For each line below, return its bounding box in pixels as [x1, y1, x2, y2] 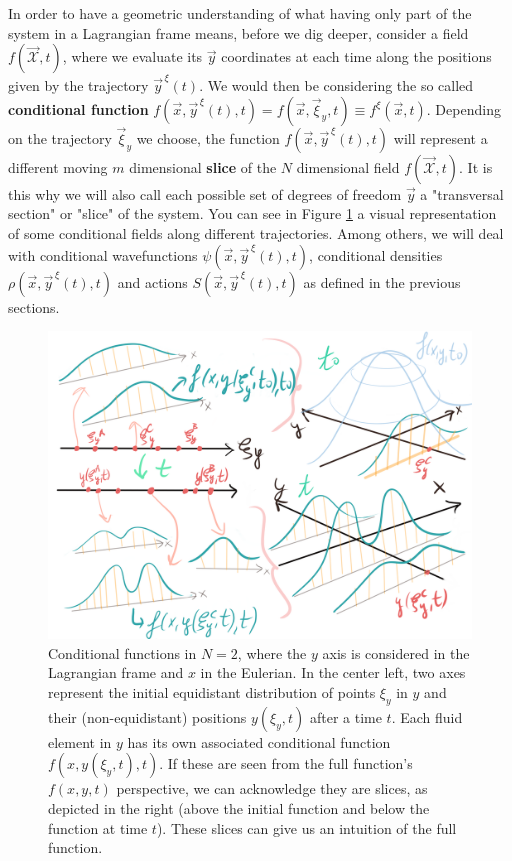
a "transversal [420, 183, 504, 204]
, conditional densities [309, 244, 443, 265]
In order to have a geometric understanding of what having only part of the [8, 3, 472, 23]
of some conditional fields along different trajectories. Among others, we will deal [8, 222, 504, 243]
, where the [237, 642, 307, 663]
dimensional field [296, 156, 400, 177]
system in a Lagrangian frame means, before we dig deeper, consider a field [8, 22, 469, 43]
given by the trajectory [8, 74, 149, 95]
